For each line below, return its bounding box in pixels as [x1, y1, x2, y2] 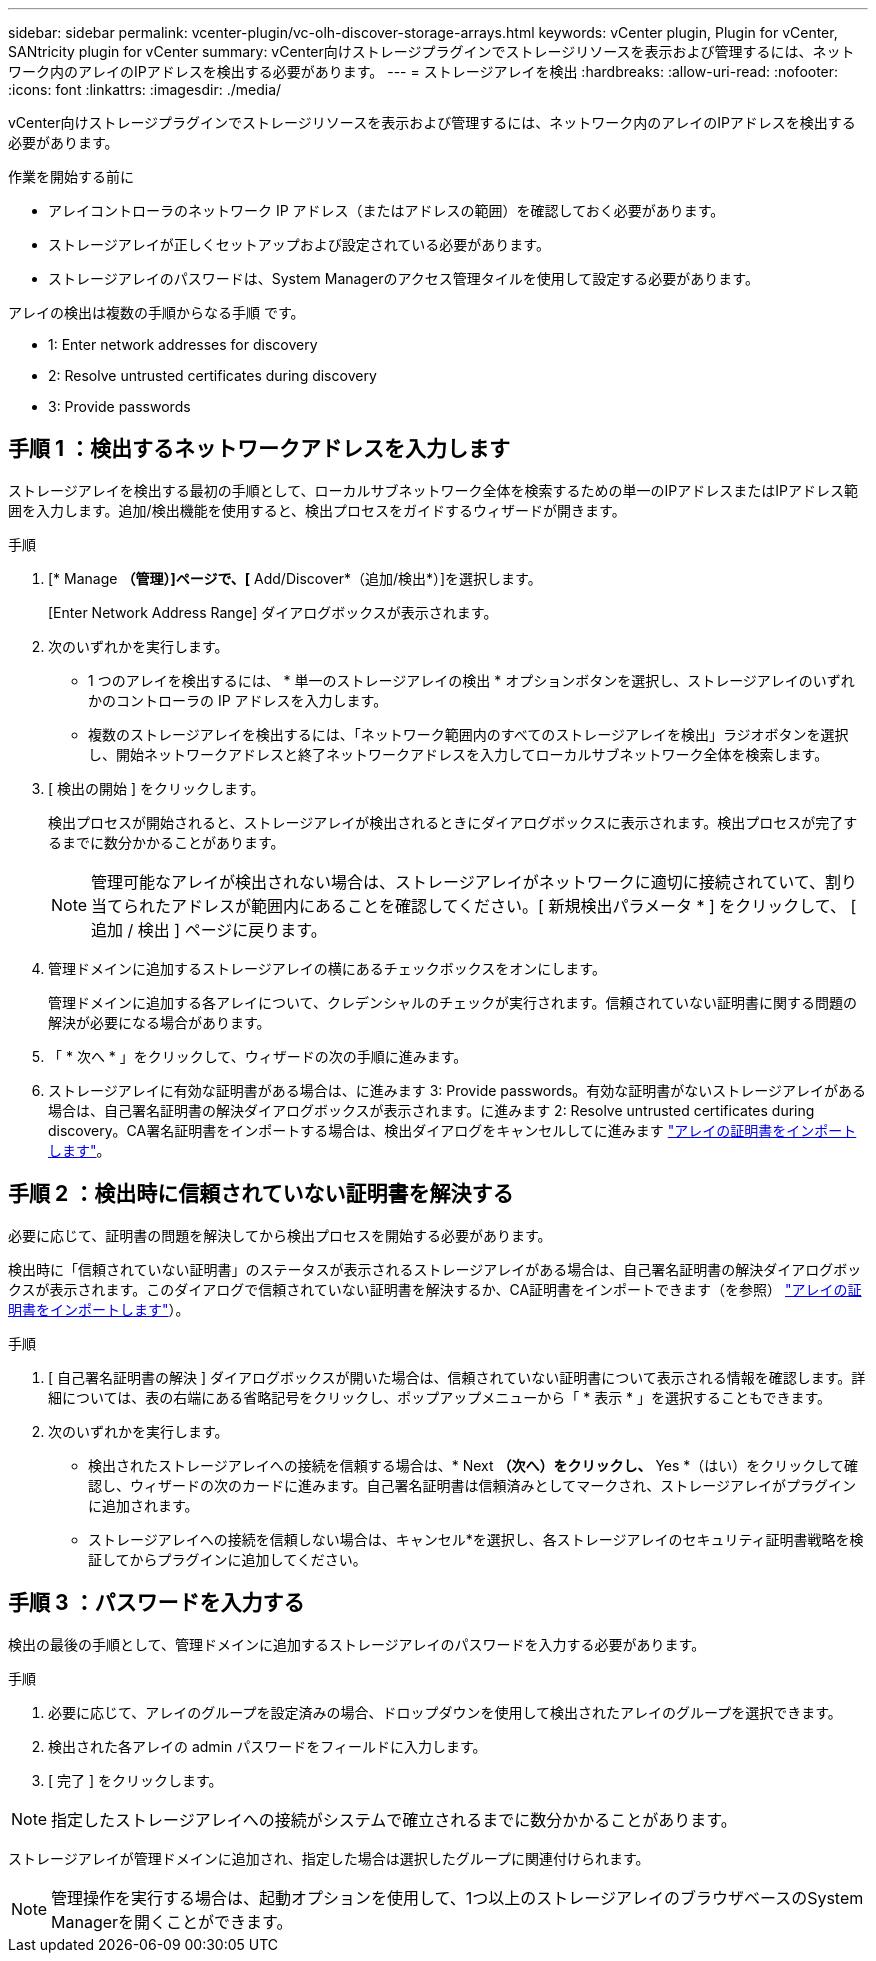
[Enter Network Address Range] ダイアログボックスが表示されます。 [48, 603, 498, 621]
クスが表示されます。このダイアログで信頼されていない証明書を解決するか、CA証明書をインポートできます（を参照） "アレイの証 [8, 1280, 862, 1298]
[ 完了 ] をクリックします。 [48, 1771, 223, 1789]
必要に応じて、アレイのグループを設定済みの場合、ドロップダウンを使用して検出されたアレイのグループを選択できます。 [48, 1703, 842, 1721]
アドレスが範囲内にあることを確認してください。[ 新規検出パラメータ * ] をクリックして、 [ [171, 895, 857, 916]
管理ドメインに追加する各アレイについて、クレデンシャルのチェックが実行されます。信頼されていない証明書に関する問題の [48, 993, 858, 1011]
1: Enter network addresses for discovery [48, 336, 318, 353]
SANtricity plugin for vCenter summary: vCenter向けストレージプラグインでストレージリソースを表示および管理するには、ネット [8, 43, 855, 60]
